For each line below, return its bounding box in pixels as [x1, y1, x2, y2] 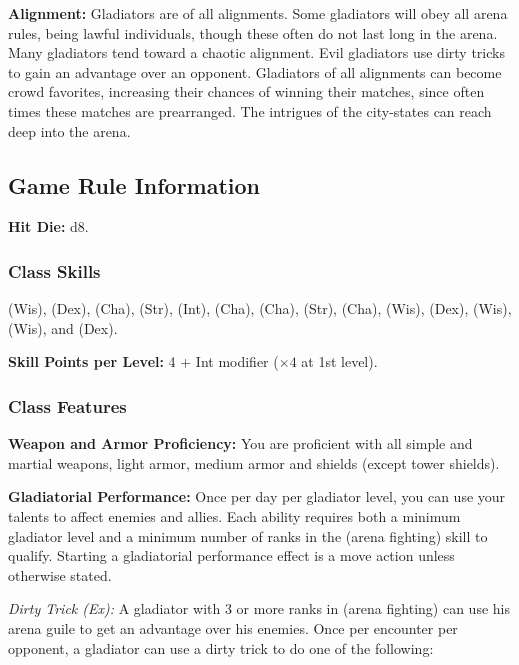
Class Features [8, 393, 127, 418]
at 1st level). [301, 351, 378, 372]
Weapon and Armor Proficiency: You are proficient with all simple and [8, 433, 473, 454]
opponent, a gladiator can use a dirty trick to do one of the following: [8, 637, 434, 658]
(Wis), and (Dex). [8, 317, 118, 338]
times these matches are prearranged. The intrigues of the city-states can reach [8, 100, 492, 121]
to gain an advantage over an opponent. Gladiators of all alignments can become [8, 61, 502, 82]
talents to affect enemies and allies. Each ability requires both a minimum [8, 505, 461, 526]
